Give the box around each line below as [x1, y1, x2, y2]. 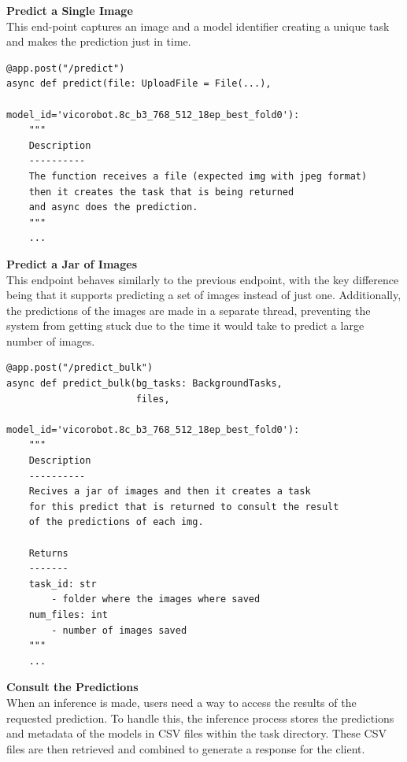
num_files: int [28, 608, 108, 620]
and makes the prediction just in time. [6, 33, 191, 50]
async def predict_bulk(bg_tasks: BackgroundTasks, [6, 378, 283, 390]
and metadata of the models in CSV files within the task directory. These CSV [6, 725, 387, 742]
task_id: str [28, 578, 97, 590]
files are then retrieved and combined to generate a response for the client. [6, 740, 365, 756]
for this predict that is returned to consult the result [28, 501, 339, 512]
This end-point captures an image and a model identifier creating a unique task [6, 17, 390, 34]
